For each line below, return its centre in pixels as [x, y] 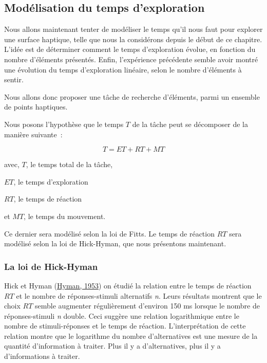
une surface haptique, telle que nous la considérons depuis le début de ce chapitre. [133, 39]
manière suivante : [33, 134]
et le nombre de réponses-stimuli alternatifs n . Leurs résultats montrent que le [139, 295]
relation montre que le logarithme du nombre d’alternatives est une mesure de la [131, 335]
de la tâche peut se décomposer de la [190, 124]
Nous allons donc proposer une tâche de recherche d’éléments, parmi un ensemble [132, 96]
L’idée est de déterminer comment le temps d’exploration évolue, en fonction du [130, 49]
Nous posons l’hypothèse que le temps [64, 124]
